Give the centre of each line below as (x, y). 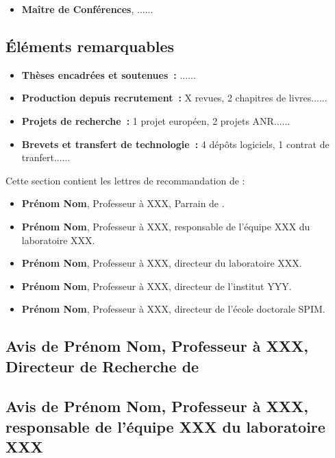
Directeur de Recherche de (102, 366)
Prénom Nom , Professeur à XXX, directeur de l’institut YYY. (157, 286)
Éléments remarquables (90, 46)
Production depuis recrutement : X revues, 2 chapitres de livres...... (174, 98)
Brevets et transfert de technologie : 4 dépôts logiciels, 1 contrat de (175, 144)
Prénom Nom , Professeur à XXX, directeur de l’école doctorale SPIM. (173, 309)
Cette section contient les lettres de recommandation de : (125, 180)
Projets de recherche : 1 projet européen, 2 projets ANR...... (156, 120)
